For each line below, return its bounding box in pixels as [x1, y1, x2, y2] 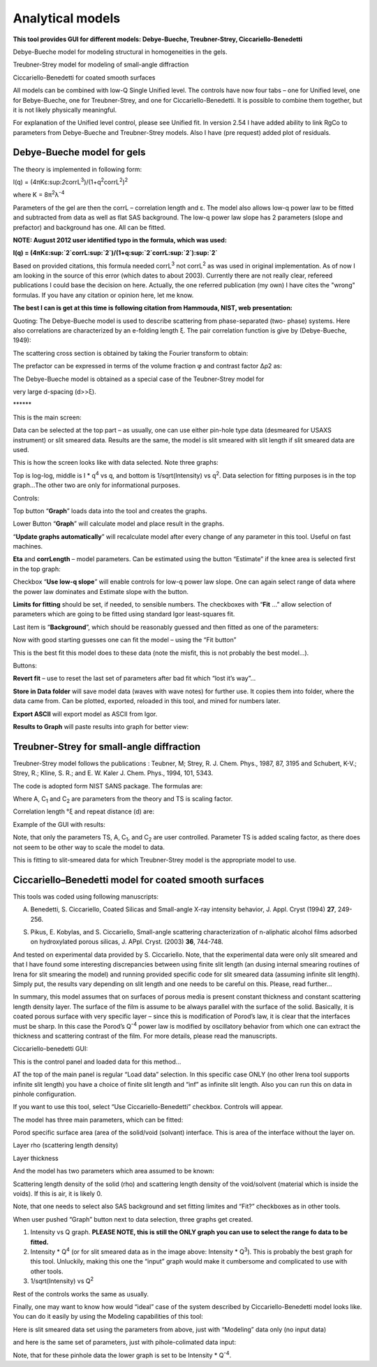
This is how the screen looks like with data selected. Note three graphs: [13, 458, 219, 467]
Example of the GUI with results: [13, 820, 106, 828]
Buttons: [13, 661, 38, 670]
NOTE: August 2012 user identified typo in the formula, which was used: [13, 236, 227, 244]
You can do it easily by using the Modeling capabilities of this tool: [13, 1312, 204, 1321]
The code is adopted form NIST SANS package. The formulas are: [13, 781, 202, 790]
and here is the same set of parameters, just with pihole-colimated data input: [13, 1338, 237, 1347]
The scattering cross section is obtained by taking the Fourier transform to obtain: [13, 349, 249, 357]
